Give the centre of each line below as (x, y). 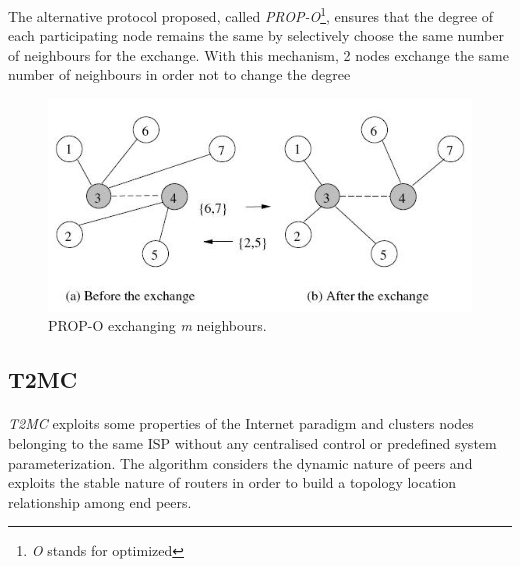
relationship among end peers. (100, 501)
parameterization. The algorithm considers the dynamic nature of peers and (240, 462)
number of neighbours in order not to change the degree (179, 74)
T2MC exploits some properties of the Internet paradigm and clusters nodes (241, 423)
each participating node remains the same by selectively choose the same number (256, 35)
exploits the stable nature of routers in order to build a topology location (232, 482)
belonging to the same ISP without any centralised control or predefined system (252, 442)
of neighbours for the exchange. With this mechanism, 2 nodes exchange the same (258, 54)
